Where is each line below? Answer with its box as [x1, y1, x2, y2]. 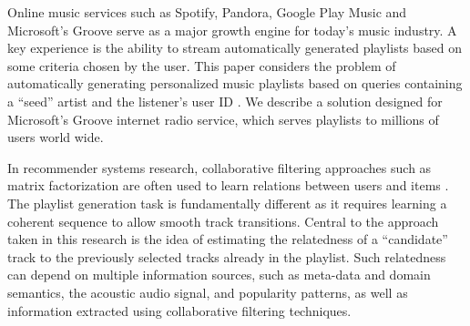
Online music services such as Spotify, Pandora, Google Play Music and [7, 3, 407, 21]
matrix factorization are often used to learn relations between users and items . [7, 176, 449, 195]
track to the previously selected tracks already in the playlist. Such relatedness [7, 247, 446, 266]
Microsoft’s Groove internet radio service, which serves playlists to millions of [7, 109, 439, 128]
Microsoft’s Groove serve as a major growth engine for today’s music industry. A [7, 20, 457, 39]
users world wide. [7, 127, 104, 147]
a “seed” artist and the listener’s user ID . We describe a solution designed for [7, 91, 443, 110]
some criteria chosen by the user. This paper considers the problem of [7, 56, 396, 75]
